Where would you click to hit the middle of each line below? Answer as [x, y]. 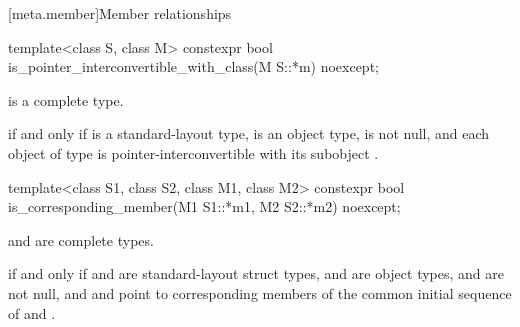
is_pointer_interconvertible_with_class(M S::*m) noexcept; [193, 66]
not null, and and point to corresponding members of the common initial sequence [260, 292]
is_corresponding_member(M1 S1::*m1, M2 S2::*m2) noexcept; [204, 206]
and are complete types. [81, 239]
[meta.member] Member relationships [120, 13]
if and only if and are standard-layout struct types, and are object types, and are [256, 273]
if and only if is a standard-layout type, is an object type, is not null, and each [249, 133]
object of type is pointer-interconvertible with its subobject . [193, 152]
